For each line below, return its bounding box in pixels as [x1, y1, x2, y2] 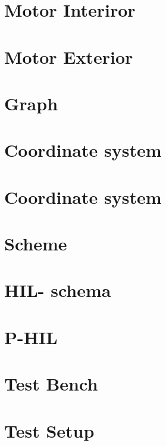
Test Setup [4, 418, 95, 442]
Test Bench [4, 371, 98, 396]
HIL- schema [4, 278, 111, 302]
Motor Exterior [4, 44, 133, 69]
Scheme [4, 231, 67, 256]
